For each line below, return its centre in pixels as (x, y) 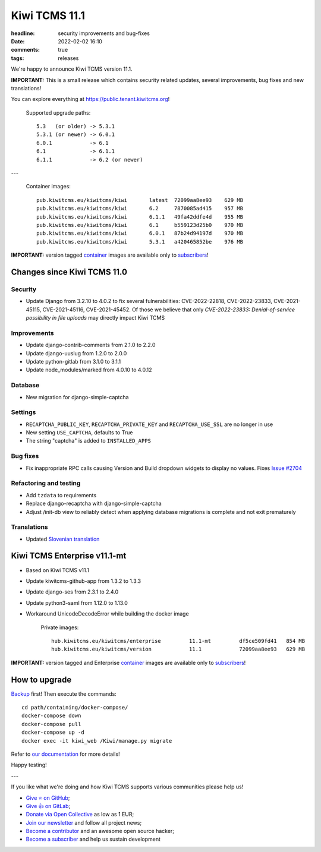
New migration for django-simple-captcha (77, 397)
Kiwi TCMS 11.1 (48, 15)
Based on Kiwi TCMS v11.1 (57, 570)
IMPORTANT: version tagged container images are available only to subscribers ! (110, 255)
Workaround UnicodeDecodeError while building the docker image (108, 614)
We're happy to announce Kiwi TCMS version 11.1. (72, 69)
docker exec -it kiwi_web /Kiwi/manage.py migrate (97, 741)
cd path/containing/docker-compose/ (75, 707)
